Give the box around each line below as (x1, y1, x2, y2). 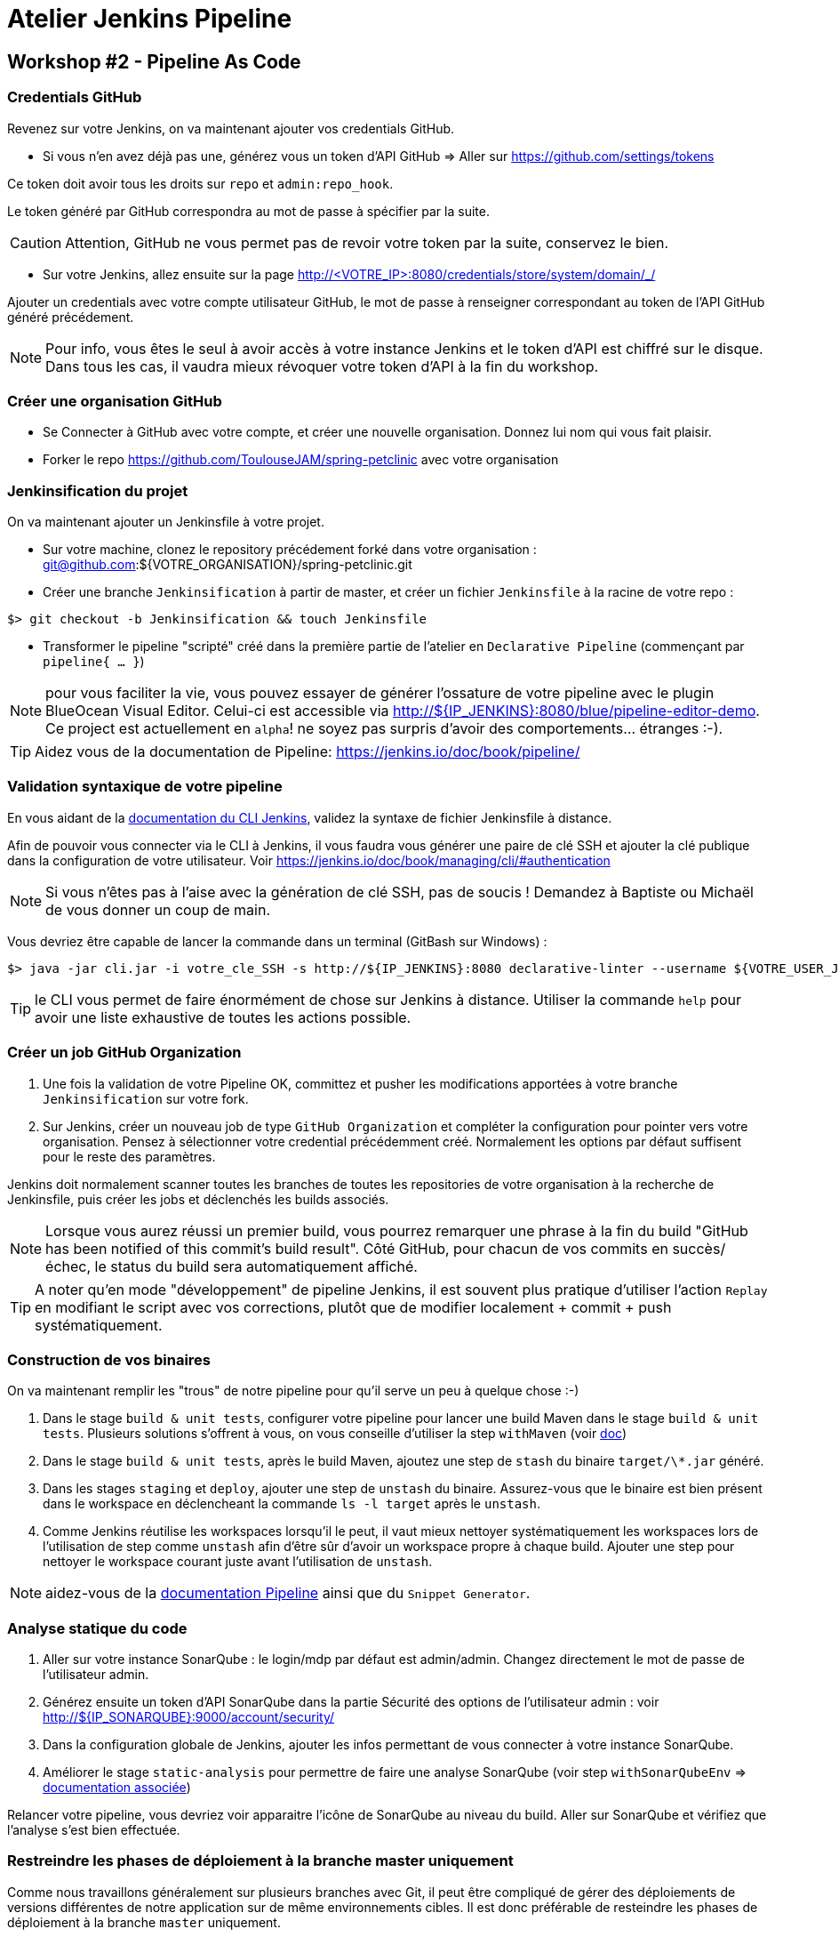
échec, (45, 1257, 92, 1275)
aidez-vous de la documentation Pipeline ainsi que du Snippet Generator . (45, 1584, 531, 1603)
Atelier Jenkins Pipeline (7, 4, 292, 34)
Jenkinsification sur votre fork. (43, 1090, 249, 1106)
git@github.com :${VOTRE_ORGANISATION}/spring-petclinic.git (43, 557, 412, 573)
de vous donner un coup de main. (45, 900, 270, 919)
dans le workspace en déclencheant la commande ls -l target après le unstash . (43, 1496, 541, 1512)
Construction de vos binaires (7, 1350, 212, 1369)
